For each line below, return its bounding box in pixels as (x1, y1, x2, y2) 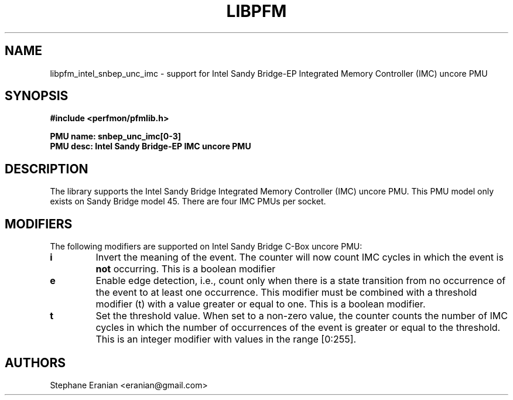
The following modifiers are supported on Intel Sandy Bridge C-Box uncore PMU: (50, 241, 362, 252)
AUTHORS (5, 355, 66, 370)
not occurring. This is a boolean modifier (95, 263, 276, 275)
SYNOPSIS (5, 88, 69, 104)
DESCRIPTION (5, 161, 88, 176)
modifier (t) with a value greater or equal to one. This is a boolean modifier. (95, 298, 426, 310)
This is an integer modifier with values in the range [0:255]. (95, 333, 357, 346)
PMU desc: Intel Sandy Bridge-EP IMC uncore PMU (50, 141, 251, 152)
